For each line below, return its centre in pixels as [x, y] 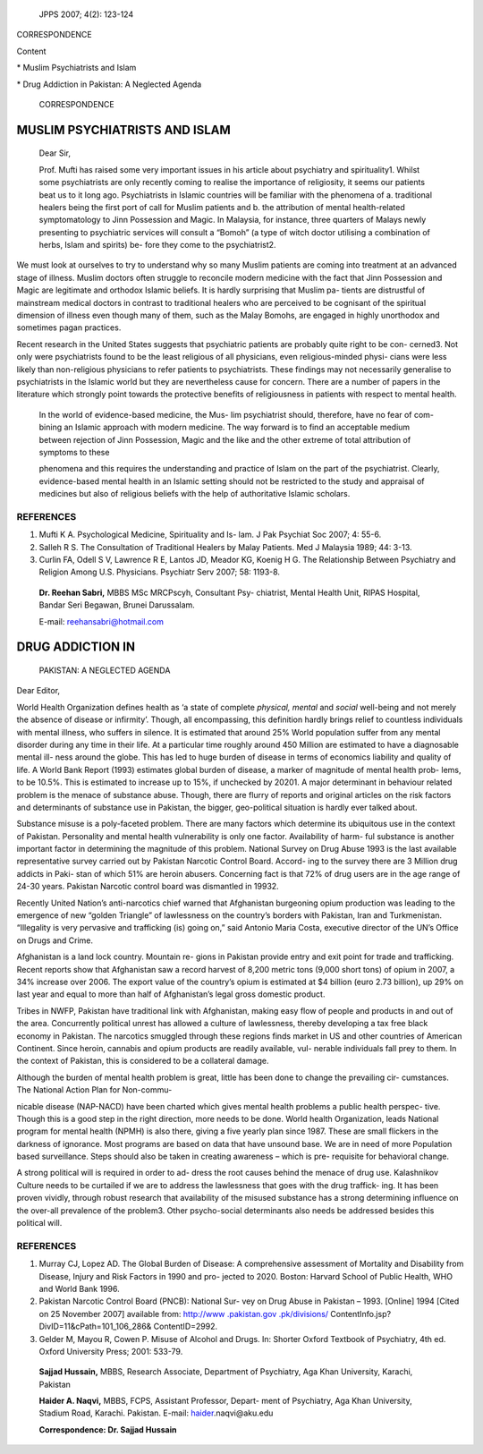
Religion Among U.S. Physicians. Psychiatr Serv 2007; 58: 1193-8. [160, 572]
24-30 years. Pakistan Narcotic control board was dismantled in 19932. [148, 887]
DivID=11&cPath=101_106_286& [95, 1326]
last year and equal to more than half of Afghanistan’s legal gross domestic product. [171, 994]
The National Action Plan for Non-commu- [94, 1090]
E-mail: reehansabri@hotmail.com [102, 621]
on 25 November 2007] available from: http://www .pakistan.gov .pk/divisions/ [184, 1314]
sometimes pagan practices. [69, 327]
